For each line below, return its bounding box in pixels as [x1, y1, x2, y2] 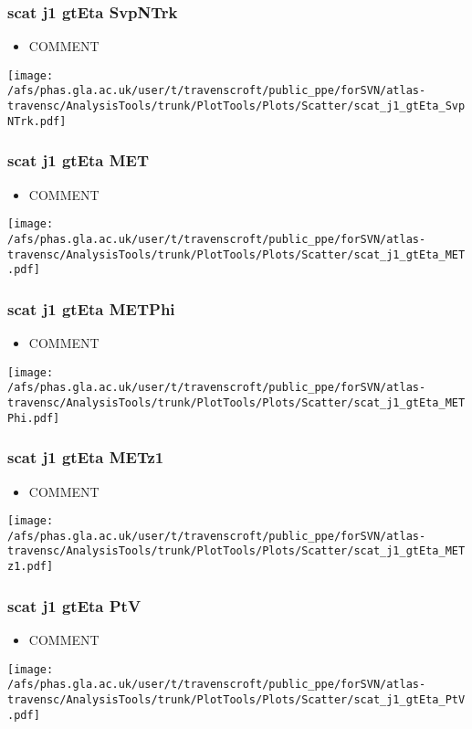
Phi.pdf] [7, 411, 60, 425]
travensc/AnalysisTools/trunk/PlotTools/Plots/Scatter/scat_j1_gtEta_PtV [7, 692, 466, 706]
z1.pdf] [7, 560, 54, 574]
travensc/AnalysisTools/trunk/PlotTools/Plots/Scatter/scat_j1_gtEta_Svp [7, 100, 466, 113]
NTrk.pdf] [7, 114, 67, 128]
